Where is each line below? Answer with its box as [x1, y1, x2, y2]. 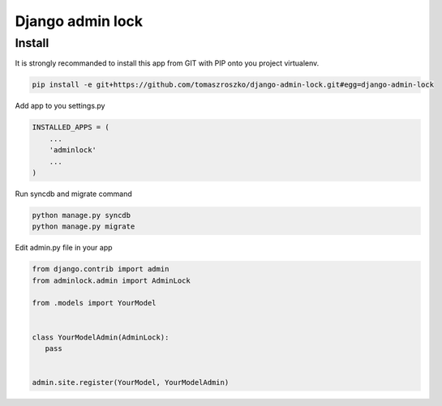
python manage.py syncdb [32, 211, 131, 220]
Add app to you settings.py [15, 101, 105, 111]
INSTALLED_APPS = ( [32, 122, 109, 132]
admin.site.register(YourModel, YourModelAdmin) [32, 378, 230, 387]
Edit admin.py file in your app [15, 243, 113, 253]
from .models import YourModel [32, 298, 157, 308]
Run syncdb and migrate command [15, 189, 133, 199]
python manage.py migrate [32, 222, 135, 231]
